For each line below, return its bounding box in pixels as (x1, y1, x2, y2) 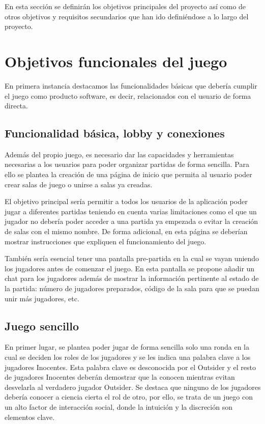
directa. (5, 100, 28, 111)
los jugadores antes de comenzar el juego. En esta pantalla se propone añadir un (5, 263, 255, 273)
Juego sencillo (5, 318, 79, 333)
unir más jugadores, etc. (5, 293, 79, 303)
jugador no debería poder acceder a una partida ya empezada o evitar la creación (5, 216, 258, 227)
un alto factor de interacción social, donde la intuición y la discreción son (5, 401, 232, 412)
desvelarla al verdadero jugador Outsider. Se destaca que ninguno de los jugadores (5, 381, 261, 392)
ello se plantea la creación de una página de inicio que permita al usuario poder (5, 169, 252, 180)
